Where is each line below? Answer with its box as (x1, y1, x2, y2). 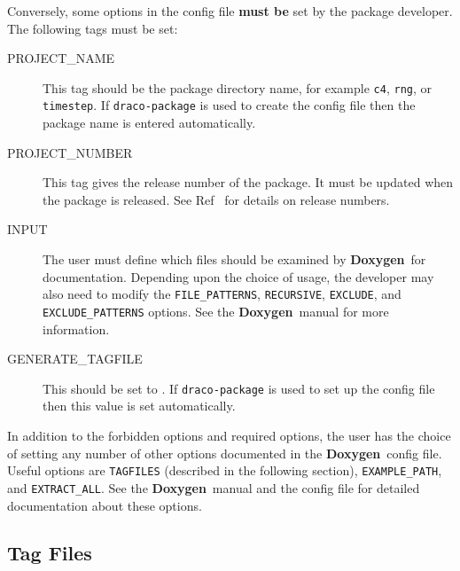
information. (43, 319, 110, 338)
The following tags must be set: (7, 19, 178, 37)
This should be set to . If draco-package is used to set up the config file (43, 379, 435, 397)
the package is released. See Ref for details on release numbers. (43, 190, 390, 208)
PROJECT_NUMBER (7, 143, 133, 161)
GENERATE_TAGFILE (7, 349, 143, 368)
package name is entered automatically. (43, 113, 256, 132)
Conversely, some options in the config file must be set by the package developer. (7, 2, 453, 20)
